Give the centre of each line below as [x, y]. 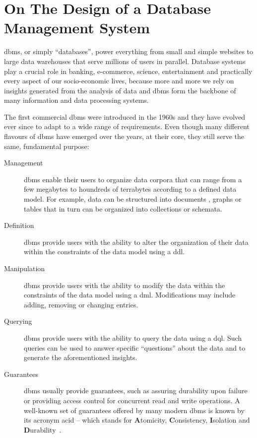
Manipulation [25, 268]
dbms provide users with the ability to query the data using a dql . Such [133, 337]
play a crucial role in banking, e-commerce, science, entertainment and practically [128, 71]
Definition [19, 225]
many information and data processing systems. [76, 100]
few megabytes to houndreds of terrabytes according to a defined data [130, 189]
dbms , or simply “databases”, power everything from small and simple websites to [129, 51]
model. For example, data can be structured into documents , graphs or [133, 199]
